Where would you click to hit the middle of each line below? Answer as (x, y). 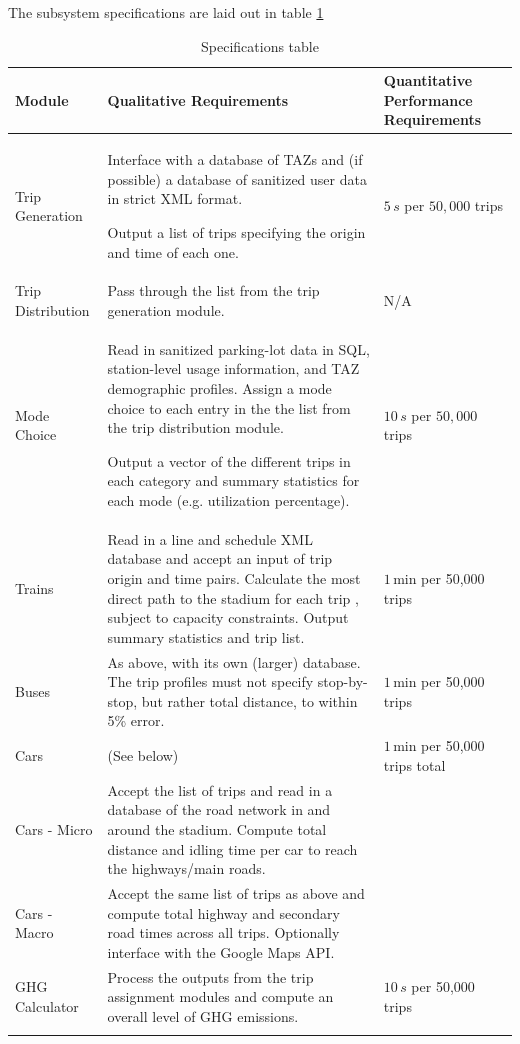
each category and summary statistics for (233, 480)
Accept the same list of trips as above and (236, 892)
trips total (414, 764)
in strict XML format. (175, 198)
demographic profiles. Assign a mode (219, 388)
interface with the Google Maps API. (221, 951)
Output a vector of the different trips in (229, 460)
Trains (34, 587)
